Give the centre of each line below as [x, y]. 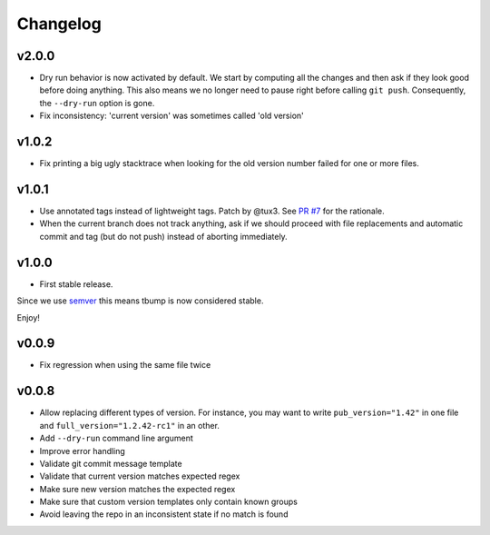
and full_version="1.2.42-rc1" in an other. [129, 425]
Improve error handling [83, 451]
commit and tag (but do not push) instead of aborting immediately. [163, 236]
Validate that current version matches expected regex [140, 476]
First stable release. [76, 284]
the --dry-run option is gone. [97, 103]
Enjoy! [29, 317]
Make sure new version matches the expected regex [137, 489]
